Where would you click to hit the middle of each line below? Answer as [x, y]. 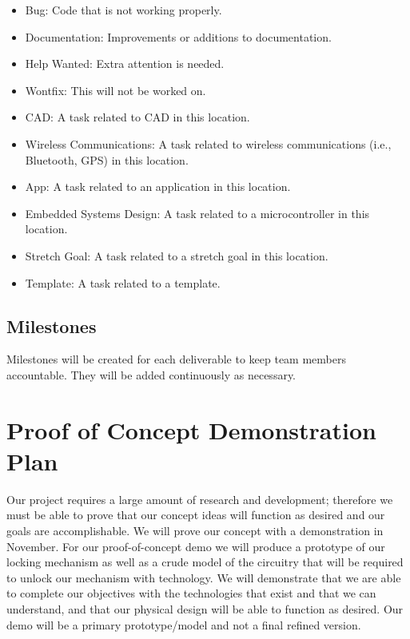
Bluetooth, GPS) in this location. [107, 159]
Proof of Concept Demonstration [191, 429]
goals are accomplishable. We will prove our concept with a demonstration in [195, 531]
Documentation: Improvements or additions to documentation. [178, 36]
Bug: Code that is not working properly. [123, 10]
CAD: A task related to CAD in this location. [137, 117]
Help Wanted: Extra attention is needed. [125, 64]
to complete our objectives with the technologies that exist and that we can [191, 593]
